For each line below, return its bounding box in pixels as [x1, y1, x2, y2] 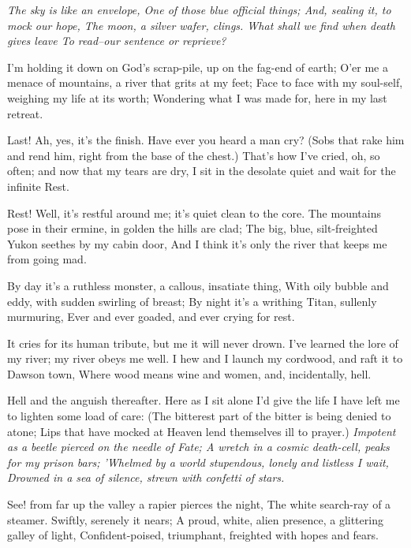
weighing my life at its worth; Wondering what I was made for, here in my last [7, 89, 387, 106]
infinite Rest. [7, 177, 69, 194]
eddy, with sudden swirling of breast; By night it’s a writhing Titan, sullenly [7, 293, 377, 309]
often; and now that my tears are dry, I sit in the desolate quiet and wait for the [7, 162, 396, 179]
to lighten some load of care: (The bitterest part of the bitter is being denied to [7, 408, 391, 424]
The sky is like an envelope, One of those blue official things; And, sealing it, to [7, 2, 391, 17]
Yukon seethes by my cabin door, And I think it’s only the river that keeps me [7, 235, 387, 252]
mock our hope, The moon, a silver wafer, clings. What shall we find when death [7, 17, 395, 33]
